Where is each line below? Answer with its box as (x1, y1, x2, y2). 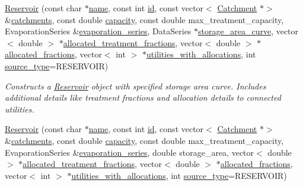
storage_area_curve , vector (198, 25, 299, 37)
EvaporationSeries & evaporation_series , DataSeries (5, 25, 192, 37)
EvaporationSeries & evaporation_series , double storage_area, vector (5, 146, 254, 158)
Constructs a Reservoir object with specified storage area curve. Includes (5, 79, 266, 92)
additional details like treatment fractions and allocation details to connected (5, 91, 281, 104)
